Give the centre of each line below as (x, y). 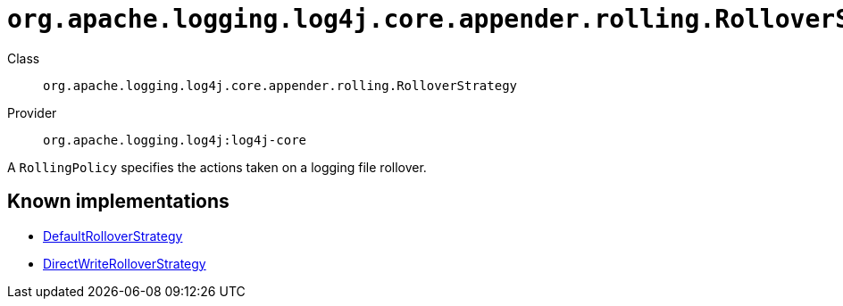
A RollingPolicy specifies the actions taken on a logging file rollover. (217, 167)
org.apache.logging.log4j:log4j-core (175, 140)
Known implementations (118, 202)
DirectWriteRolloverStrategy (125, 263)
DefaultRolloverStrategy (113, 236)
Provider (32, 112)
